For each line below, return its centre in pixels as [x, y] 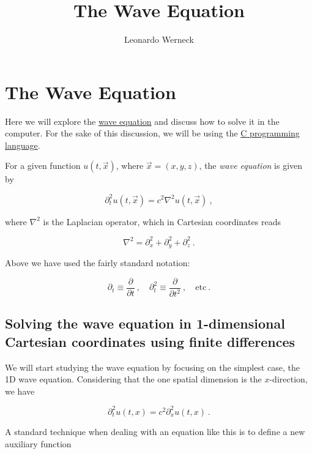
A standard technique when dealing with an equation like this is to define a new [155, 431]
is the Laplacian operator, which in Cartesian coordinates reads [162, 221]
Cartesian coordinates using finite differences [150, 341]
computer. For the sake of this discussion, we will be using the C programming [152, 133]
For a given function [43, 166]
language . [23, 145]
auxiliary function [38, 443]
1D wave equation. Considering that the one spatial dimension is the [133, 379]
